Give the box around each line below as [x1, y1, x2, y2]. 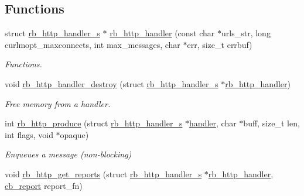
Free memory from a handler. [5, 97, 111, 109]
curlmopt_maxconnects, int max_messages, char [5, 38, 180, 50]
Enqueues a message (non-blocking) [5, 148, 132, 160]
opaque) [60, 128, 89, 140]
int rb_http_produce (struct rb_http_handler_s [5, 117, 183, 129]
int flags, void [5, 128, 53, 140]
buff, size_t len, [243, 117, 300, 129]
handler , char [189, 117, 237, 129]
